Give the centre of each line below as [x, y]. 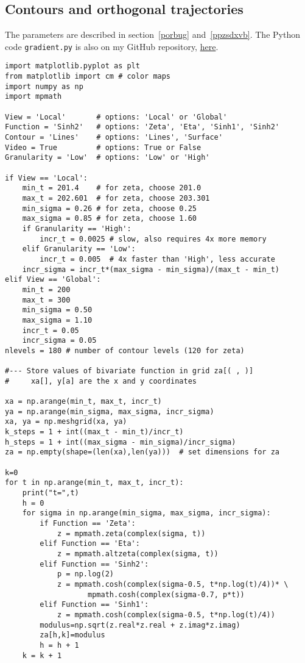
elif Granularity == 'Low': [79, 249]
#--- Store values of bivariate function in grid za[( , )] [129, 371]
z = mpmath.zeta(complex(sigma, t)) [131, 533]
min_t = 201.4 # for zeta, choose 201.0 [112, 188]
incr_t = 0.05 [51, 330]
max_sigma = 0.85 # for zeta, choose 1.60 [109, 219]
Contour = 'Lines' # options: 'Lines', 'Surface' [114, 138]
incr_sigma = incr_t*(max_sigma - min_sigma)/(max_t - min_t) [151, 269]
